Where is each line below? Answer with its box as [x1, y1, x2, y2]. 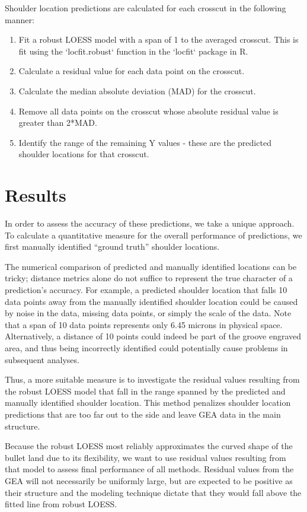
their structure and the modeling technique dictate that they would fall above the [5, 486, 302, 498]
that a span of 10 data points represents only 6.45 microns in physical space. [5, 318, 283, 330]
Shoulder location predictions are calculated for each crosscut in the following [5, 2, 286, 14]
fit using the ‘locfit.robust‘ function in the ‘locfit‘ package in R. [18, 44, 248, 57]
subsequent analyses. [5, 353, 79, 365]
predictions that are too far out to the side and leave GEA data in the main [5, 408, 281, 420]
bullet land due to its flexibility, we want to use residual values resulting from [5, 451, 286, 463]
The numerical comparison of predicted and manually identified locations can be [5, 260, 297, 272]
